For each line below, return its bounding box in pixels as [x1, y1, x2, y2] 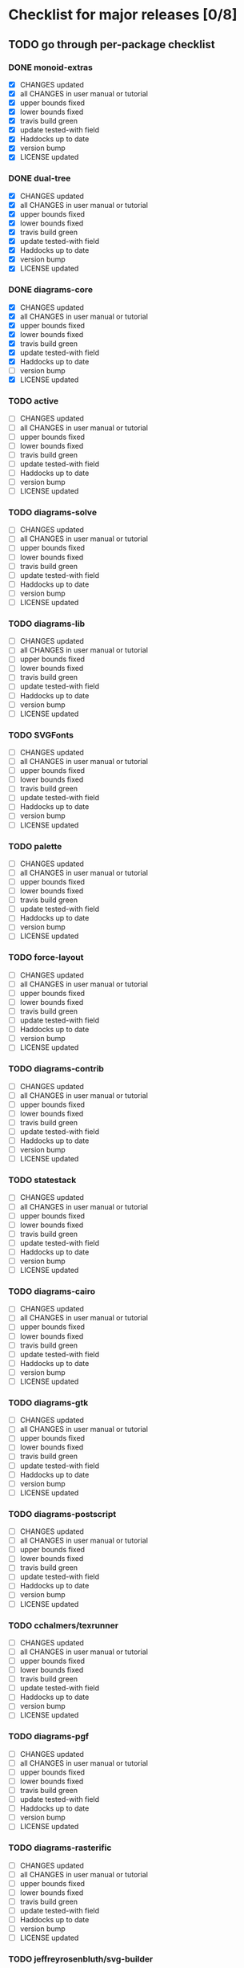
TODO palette [8, 840, 62, 852]
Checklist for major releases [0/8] [8, 6, 238, 24]
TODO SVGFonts [8, 729, 74, 740]
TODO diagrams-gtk [8, 1397, 89, 1408]
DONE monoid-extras [8, 62, 94, 73]
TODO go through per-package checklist [8, 38, 215, 51]
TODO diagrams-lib [8, 618, 86, 629]
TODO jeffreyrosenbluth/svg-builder [8, 1954, 154, 1965]
